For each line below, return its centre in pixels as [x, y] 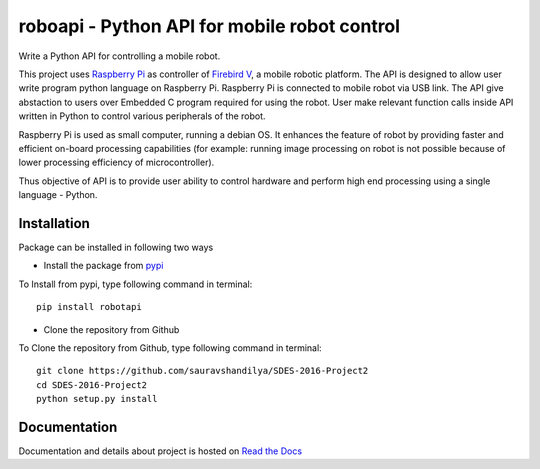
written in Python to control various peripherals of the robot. [142, 116]
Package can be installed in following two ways [116, 247]
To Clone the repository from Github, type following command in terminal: [170, 347]
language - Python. [58, 195]
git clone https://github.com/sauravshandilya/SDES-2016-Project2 [202, 371]
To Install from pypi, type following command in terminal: [135, 284]
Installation [54, 223]
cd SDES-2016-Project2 [92, 384]
